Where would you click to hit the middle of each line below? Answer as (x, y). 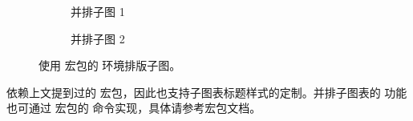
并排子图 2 (98, 38)
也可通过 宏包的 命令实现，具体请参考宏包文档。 (134, 108)
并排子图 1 (98, 11)
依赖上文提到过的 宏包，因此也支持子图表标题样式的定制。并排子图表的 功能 (207, 92)
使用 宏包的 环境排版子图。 (110, 65)
